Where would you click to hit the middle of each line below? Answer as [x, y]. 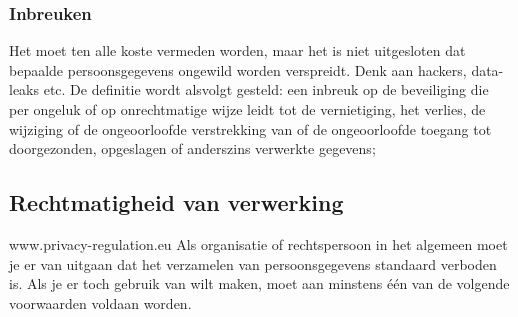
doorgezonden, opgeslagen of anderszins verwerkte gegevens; [192, 148]
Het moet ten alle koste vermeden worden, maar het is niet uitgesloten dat [237, 50]
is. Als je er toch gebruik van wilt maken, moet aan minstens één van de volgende [259, 283]
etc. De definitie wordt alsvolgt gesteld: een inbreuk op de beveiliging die [266, 89]
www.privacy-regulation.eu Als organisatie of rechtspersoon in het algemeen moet [258, 243]
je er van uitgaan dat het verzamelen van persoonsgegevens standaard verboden [253, 263]
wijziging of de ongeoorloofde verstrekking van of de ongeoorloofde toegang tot [250, 128]
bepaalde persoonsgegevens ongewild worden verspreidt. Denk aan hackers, [238, 69]
